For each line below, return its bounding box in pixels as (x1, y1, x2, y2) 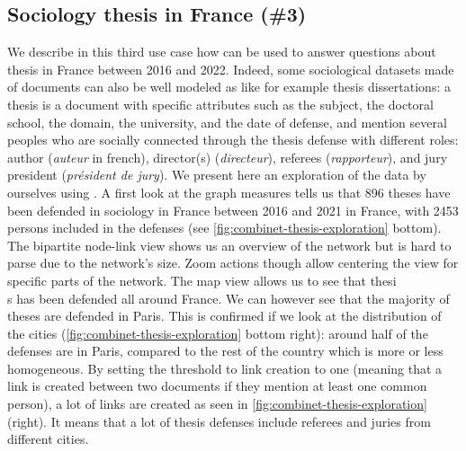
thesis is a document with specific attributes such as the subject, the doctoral (7, 94, 434, 113)
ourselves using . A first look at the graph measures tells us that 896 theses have (7, 182, 451, 201)
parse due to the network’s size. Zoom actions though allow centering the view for (7, 253, 459, 272)
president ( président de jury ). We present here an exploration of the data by (7, 165, 426, 184)
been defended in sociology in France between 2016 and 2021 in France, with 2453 (7, 200, 459, 219)
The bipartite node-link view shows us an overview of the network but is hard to (7, 235, 452, 254)
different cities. (7, 429, 89, 448)
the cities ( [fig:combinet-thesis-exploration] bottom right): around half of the (7, 323, 428, 342)
